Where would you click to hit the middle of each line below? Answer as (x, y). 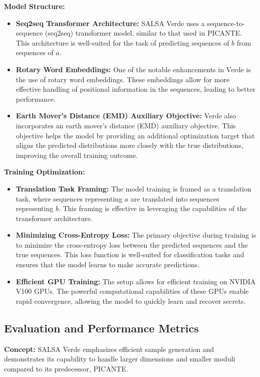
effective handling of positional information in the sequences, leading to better (136, 89)
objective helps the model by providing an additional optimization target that (135, 135)
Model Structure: (35, 6)
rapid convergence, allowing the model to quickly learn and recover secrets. (131, 301)
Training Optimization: (45, 172)
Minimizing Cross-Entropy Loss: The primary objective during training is (136, 235)
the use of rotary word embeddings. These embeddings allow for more (123, 79)
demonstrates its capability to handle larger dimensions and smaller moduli (120, 359)
